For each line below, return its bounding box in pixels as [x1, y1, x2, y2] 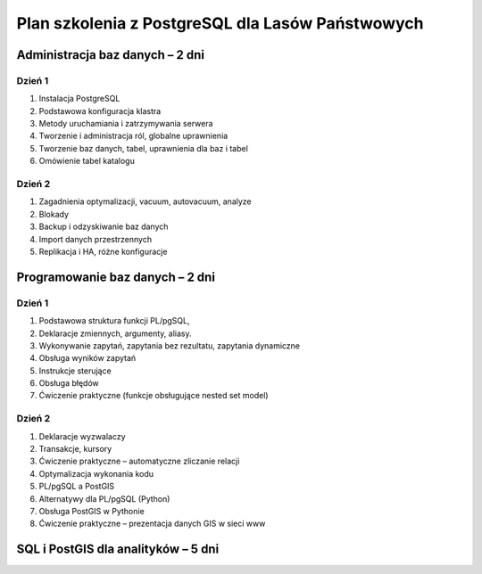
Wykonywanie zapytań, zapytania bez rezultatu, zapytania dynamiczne [38, 340, 301, 351]
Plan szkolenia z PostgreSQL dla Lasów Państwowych [16, 13, 424, 33]
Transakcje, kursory [38, 444, 112, 454]
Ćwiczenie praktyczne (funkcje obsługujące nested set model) [38, 390, 269, 401]
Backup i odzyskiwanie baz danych [38, 221, 169, 232]
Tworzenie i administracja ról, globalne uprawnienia [38, 130, 229, 142]
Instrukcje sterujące [38, 365, 112, 376]
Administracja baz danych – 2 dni [16, 47, 205, 62]
